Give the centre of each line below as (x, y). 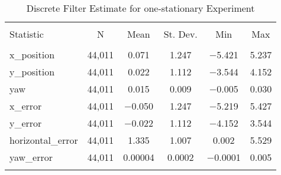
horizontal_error (44, 140)
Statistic (27, 34)
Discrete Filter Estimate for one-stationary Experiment (140, 8)
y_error (26, 123)
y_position (32, 72)
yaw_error (31, 157)
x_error (26, 106)
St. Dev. (180, 34)
